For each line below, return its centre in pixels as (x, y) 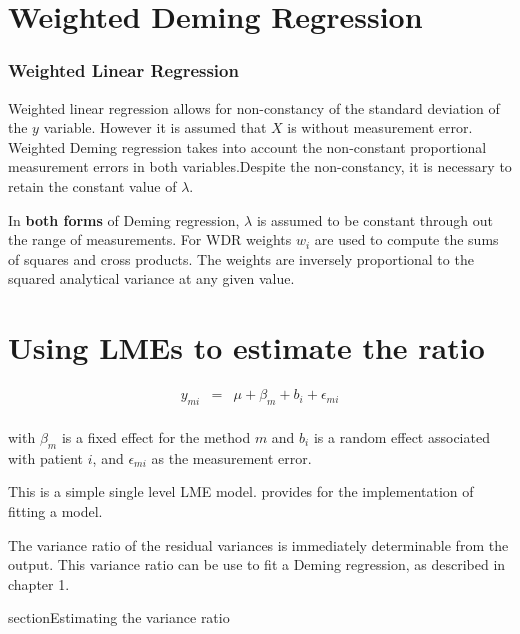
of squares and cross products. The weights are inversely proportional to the (241, 258)
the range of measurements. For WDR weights (150, 239)
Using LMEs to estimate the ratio (246, 347)
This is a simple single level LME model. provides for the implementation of (241, 491)
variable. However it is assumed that (155, 127)
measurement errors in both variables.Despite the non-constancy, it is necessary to (260, 166)
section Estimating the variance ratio (119, 617)
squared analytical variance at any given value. (151, 278)
